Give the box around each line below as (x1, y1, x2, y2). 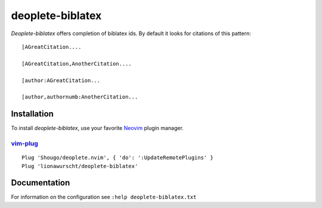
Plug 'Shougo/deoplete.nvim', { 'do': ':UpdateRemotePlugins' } (21, 154, 214, 161)
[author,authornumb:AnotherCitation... (21, 94, 138, 101)
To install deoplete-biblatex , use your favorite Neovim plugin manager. (11, 125, 184, 132)
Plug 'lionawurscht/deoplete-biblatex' (21, 163, 138, 169)
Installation (11, 109, 54, 119)
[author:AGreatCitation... (21, 77, 101, 83)
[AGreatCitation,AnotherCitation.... (21, 60, 132, 67)
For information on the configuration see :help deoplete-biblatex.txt (11, 194, 197, 201)
